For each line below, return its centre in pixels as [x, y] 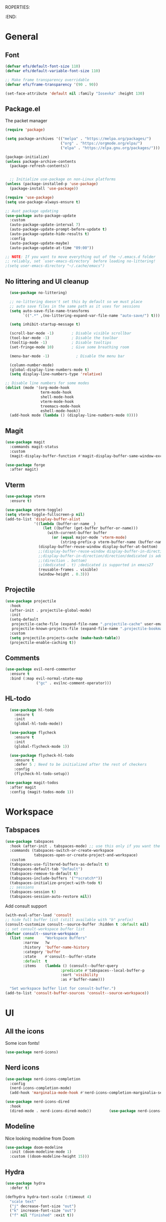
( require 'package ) [25, 130]
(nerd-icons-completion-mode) [41, 1088]
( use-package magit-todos [32, 783]
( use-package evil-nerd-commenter [41, 669]
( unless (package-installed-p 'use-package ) [52, 184]
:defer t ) [20, 1188]
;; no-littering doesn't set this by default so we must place [76, 301]
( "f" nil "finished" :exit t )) [42, 1215]
